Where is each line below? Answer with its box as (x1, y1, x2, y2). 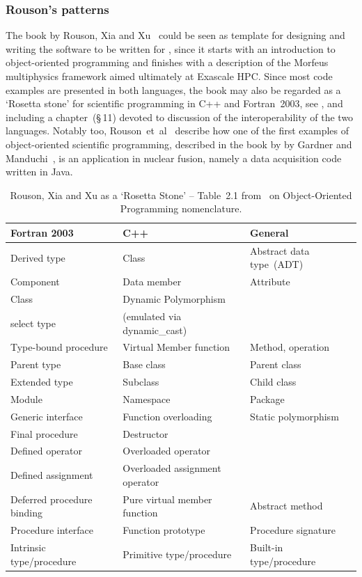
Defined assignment (10, 468, 93, 482)
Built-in (250, 539, 283, 554)
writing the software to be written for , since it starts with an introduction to (6, 41, 336, 56)
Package (250, 391, 285, 406)
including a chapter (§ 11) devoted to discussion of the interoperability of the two (6, 109, 354, 124)
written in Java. (6, 164, 73, 179)
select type (10, 315, 56, 330)
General (250, 225, 289, 239)
